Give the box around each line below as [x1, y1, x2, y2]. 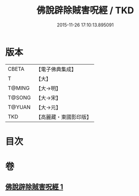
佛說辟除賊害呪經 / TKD [36, 5, 134, 16]
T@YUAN [8, 103, 31, 110]
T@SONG [8, 94, 31, 101]
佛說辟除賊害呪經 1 [5, 183, 63, 191]
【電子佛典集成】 [36, 66, 77, 73]
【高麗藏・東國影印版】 [36, 113, 92, 120]
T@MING [8, 85, 30, 92]
